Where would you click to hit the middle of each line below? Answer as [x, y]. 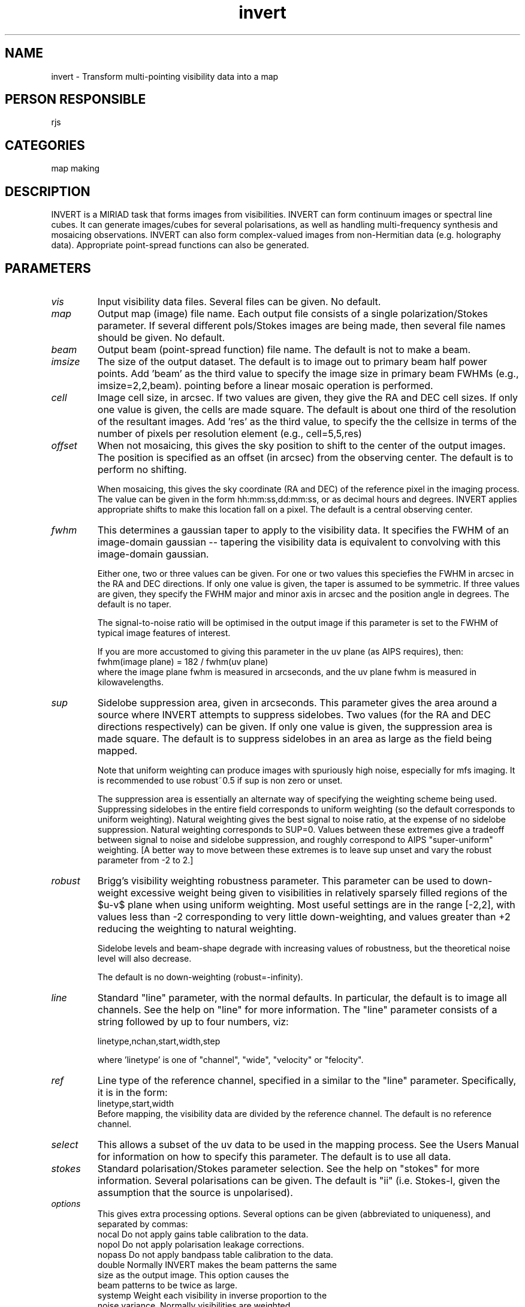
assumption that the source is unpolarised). [195, 1192]
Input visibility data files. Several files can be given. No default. [239, 301]
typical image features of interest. [164, 633]
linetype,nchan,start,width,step [159, 1041]
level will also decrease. [144, 958]
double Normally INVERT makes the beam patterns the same [217, 1264]
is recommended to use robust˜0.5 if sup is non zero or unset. [220, 780]
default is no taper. [134, 604]
